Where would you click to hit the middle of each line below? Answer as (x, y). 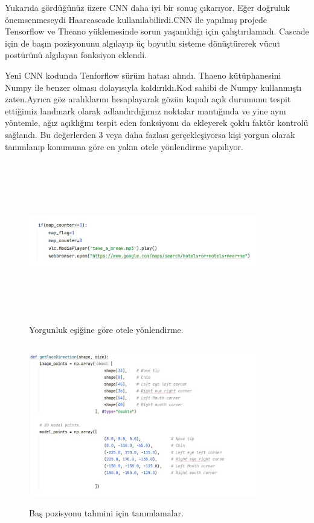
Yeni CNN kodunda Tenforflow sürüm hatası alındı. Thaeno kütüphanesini (143, 75)
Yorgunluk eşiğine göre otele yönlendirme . (106, 330)
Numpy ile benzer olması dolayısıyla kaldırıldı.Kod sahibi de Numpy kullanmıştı (153, 87)
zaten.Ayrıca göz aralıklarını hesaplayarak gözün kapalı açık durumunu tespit (148, 99)
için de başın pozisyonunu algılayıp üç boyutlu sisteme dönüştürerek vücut (143, 43)
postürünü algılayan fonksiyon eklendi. (76, 55)
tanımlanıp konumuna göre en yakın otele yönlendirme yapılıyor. (124, 146)
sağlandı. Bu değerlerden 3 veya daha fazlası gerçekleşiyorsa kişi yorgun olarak (150, 134)
